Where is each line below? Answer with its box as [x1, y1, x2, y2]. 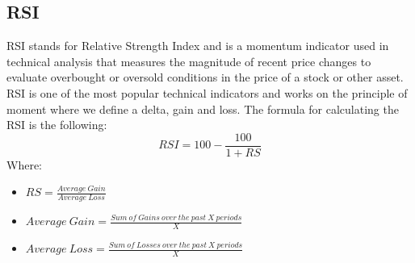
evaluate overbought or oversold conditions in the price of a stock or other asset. [6, 69, 404, 86]
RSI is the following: [6, 116, 107, 133]
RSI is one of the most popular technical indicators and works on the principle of [6, 84, 408, 101]
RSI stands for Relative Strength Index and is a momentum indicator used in [6, 37, 389, 54]
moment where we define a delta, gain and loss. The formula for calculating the [6, 100, 399, 117]
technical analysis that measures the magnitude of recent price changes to [6, 52, 371, 69]
